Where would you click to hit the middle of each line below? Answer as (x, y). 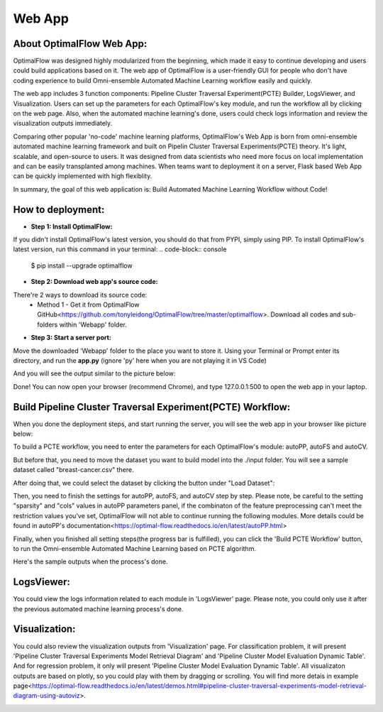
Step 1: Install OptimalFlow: (72, 226)
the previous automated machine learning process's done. (98, 609)
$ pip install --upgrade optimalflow (82, 265)
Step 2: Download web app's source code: (94, 282)
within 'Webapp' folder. (93, 324)
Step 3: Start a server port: (71, 338)
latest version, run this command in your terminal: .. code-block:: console (120, 249)
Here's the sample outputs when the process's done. (90, 562)
